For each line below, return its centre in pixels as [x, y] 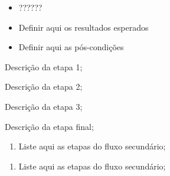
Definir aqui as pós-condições [71, 47]
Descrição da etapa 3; [44, 106]
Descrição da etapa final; [49, 126]
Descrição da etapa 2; [44, 87]
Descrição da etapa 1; [44, 66]
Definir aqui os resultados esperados [84, 27]
